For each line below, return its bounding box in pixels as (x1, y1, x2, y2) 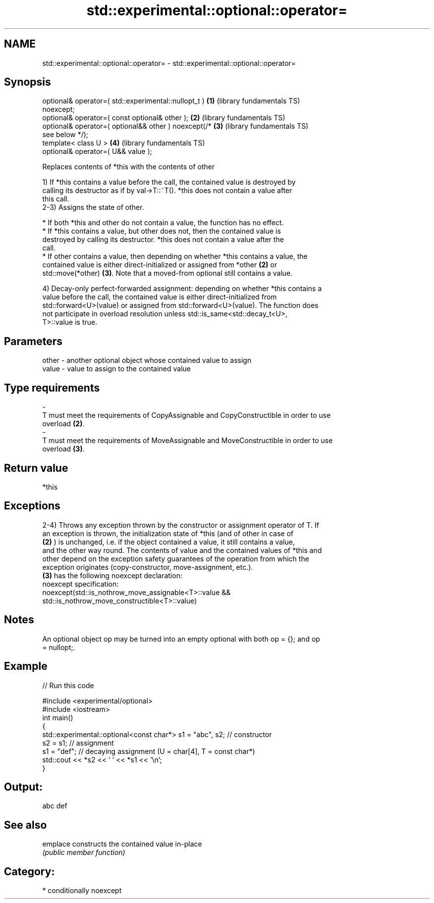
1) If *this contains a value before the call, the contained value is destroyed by (42, 178, 296, 187)
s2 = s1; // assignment (42, 738, 114, 747)
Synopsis (4, 76, 51, 89)
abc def (42, 802, 67, 810)
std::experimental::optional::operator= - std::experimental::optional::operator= (42, 58, 296, 67)
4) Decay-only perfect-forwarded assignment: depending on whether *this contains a (42, 284, 322, 293)
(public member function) (42, 848, 125, 857)
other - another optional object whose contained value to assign (42, 356, 252, 365)
